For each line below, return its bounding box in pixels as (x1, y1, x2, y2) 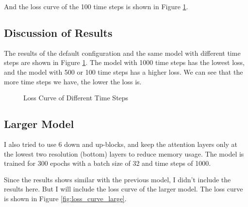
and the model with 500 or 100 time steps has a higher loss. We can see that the (4, 66, 243, 77)
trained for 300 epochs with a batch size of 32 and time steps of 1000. (4, 158, 211, 168)
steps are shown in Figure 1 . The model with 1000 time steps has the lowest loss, (4, 57, 245, 67)
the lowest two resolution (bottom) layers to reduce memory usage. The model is (4, 148, 244, 159)
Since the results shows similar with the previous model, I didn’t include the (4, 174, 231, 184)
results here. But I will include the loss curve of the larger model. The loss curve (4, 184, 243, 194)
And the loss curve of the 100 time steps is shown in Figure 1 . (4, 1, 188, 11)
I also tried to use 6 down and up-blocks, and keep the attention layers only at (4, 139, 238, 149)
